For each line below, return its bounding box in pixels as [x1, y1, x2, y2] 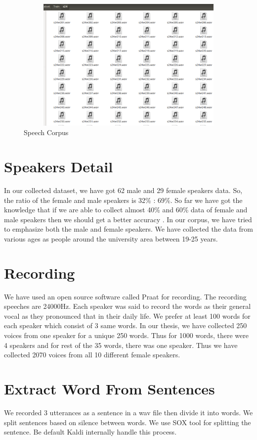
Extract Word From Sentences [4, 379, 215, 398]
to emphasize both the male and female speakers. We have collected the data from [4, 224, 253, 234]
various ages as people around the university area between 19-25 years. [4, 233, 218, 244]
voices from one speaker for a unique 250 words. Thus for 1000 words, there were [4, 330, 249, 341]
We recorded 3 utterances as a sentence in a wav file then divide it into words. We [4, 407, 253, 417]
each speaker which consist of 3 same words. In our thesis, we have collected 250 [4, 320, 247, 331]
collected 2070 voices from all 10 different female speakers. [4, 349, 180, 360]
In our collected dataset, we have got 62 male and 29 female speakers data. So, [4, 185, 243, 195]
